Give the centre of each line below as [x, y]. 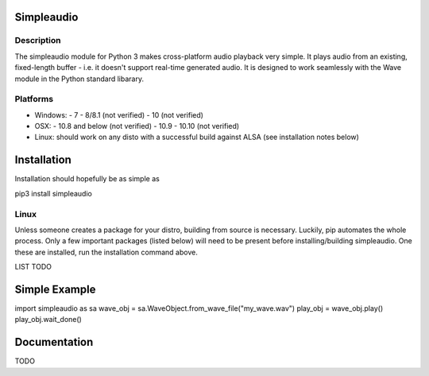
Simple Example [55, 289]
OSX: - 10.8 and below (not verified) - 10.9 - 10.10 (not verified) [137, 126]
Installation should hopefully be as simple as [87, 179]
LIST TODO [33, 267]
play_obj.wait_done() [48, 320]
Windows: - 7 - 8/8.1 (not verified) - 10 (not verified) [119, 114]
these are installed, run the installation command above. [106, 252]
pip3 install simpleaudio [54, 193]
